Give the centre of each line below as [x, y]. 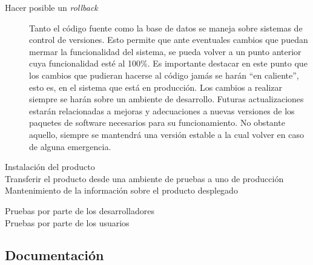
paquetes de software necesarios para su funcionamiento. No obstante [157, 123]
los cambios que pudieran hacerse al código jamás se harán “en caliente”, [164, 75]
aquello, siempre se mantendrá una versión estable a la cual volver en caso [166, 134]
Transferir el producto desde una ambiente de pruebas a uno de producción [144, 178]
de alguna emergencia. [70, 146]
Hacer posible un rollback [51, 7]
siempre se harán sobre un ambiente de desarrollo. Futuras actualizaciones [166, 99]
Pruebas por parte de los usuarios [67, 222]
